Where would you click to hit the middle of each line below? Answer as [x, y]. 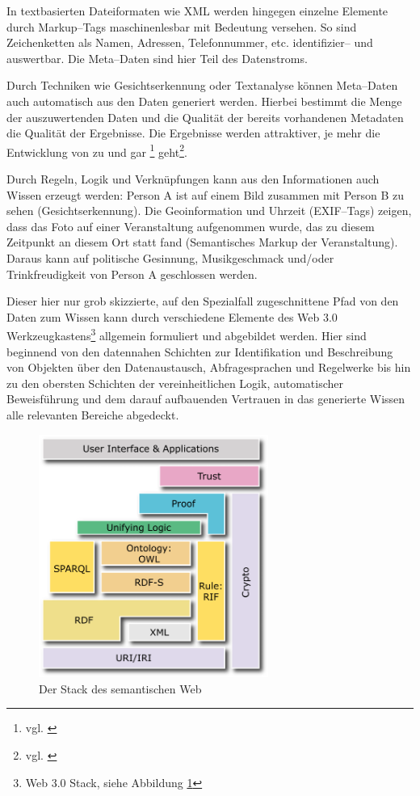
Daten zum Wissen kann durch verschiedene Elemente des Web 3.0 [172, 316]
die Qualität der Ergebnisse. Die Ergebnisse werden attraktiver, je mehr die [193, 133]
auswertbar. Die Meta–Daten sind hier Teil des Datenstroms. [157, 58]
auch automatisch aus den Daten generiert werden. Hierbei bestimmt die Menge [204, 101]
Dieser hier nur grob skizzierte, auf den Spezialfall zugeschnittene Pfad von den [203, 301]
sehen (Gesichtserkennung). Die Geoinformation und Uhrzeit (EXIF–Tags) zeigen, [209, 211]
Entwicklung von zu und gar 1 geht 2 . [97, 150]
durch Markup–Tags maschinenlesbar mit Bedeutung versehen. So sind [182, 26]
